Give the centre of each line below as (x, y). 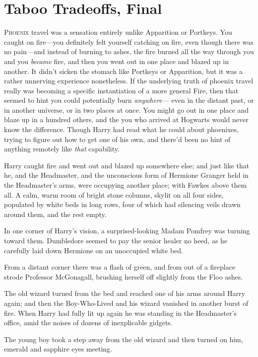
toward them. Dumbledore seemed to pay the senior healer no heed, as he (116, 240)
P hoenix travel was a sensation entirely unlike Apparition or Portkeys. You (118, 32)
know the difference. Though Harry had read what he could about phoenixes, (122, 129)
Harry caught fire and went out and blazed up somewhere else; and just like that (127, 165)
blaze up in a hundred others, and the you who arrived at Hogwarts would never (126, 119)
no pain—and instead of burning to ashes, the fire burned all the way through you (129, 51)
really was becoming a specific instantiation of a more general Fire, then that (121, 90)
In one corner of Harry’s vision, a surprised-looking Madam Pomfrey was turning (127, 231)
